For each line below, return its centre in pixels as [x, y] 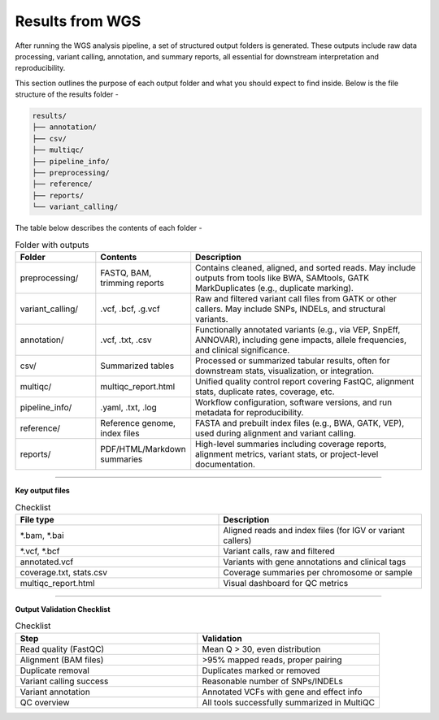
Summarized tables [137, 366]
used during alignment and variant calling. [276, 433]
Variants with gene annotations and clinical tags [315, 562]
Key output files [43, 490]
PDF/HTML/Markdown [143, 449]
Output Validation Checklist [63, 609]
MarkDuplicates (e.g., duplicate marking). [274, 288]
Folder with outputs [52, 245]
